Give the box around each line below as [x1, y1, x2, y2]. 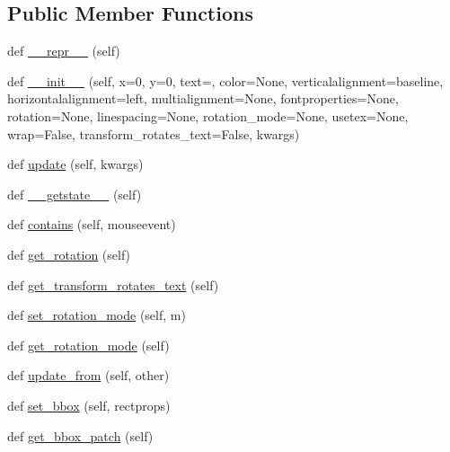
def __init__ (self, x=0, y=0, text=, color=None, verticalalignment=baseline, [7, 71, 444, 90]
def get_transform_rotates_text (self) [7, 275, 219, 294]
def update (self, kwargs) [7, 155, 144, 173]
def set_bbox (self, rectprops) [7, 395, 171, 414]
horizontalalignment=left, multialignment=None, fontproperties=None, [7, 89, 399, 108]
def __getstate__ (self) [7, 184, 142, 203]
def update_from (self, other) [7, 366, 170, 385]
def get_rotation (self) [7, 244, 131, 263]
